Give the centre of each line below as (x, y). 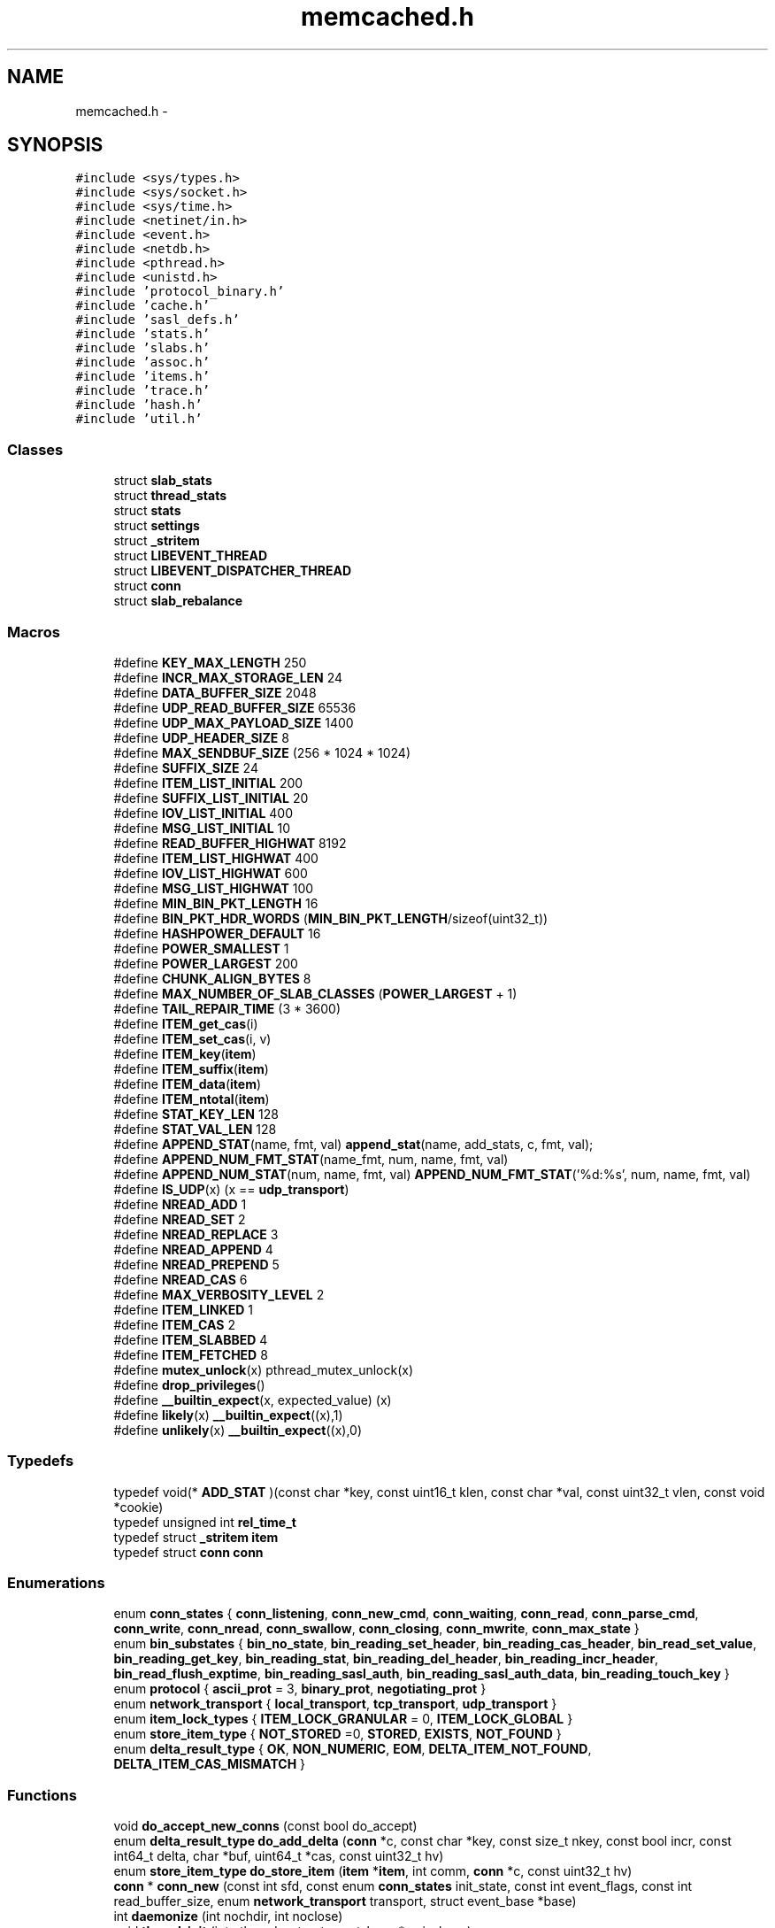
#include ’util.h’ (139, 419)
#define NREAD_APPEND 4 (193, 1249)
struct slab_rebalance (178, 601)
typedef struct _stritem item (196, 1537)
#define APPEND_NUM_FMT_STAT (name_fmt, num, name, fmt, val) (311, 1159)
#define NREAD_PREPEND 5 (196, 1264)
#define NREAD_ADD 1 (180, 1204)
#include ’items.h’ (143, 377)
